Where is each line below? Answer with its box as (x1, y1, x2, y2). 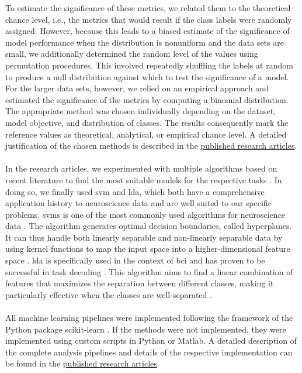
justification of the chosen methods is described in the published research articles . (5, 139, 297, 152)
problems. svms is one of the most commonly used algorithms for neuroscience (5, 208, 286, 220)
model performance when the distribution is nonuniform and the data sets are (5, 36, 284, 48)
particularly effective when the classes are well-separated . (5, 288, 212, 300)
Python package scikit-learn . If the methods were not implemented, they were (5, 323, 286, 335)
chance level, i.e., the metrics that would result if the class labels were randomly (5, 13, 292, 25)
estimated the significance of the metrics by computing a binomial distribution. (5, 93, 289, 105)
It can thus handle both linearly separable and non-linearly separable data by (5, 231, 283, 243)
